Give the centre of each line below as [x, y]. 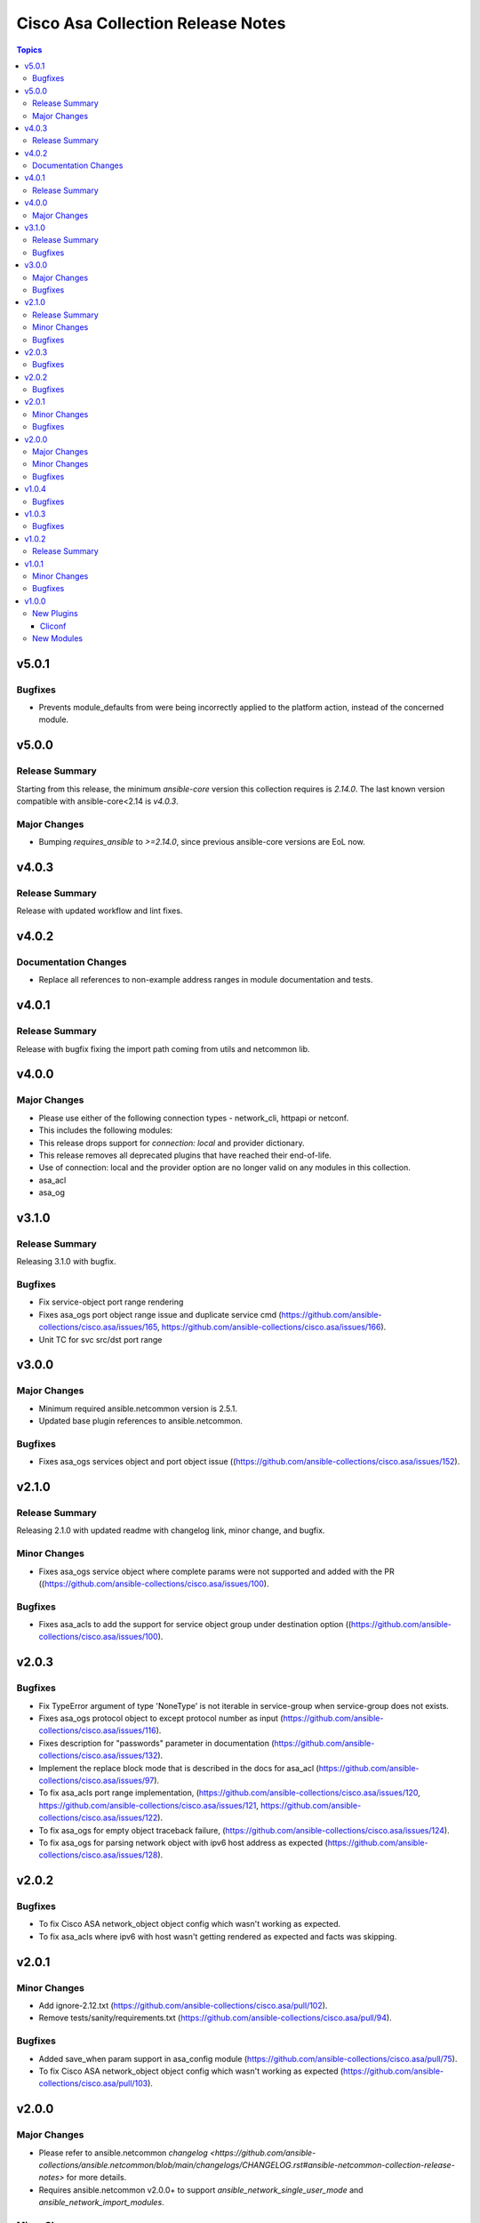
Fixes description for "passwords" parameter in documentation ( [156, 1743]
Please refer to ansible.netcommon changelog [123, 2153]
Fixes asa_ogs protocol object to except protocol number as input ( [161, 1718]
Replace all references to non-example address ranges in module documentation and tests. [206, 980]
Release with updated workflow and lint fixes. [100, 911]
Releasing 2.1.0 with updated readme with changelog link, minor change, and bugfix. [171, 1530]
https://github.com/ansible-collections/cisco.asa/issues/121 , [149, 1805]
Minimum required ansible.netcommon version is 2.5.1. [138, 1408]
